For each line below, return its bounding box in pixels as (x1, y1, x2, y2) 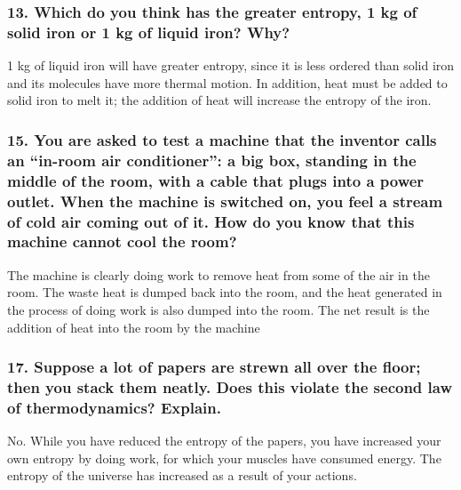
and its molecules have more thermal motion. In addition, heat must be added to (7, 73, 448, 92)
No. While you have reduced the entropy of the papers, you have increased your (7, 431, 441, 450)
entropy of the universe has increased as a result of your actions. (7, 466, 357, 485)
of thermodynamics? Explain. (7, 396, 221, 418)
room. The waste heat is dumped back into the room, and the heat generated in (7, 283, 442, 301)
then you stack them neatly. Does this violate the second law (7, 375, 453, 398)
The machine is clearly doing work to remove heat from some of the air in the (7, 265, 430, 284)
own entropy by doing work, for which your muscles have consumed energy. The (7, 448, 441, 467)
